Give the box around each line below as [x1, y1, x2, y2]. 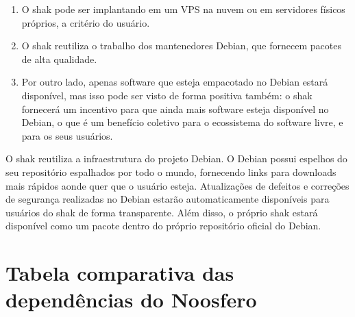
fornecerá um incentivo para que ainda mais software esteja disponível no [21, 101, 329, 116]
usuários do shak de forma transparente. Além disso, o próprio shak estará [5, 205, 318, 219]
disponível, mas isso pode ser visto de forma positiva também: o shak [21, 88, 313, 102]
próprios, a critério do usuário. [21, 15, 150, 29]
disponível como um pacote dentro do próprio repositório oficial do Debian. [5, 218, 321, 233]
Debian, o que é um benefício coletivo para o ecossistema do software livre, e [21, 115, 343, 129]
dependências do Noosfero [5, 286, 257, 314]
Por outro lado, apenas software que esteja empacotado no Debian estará [21, 75, 328, 89]
